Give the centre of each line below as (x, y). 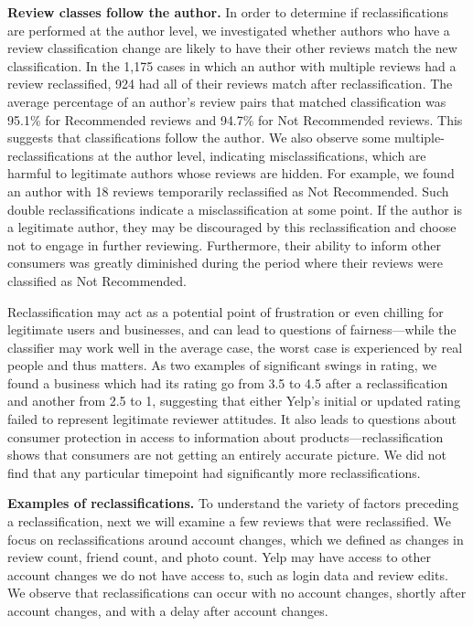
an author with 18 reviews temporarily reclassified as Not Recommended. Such (228, 191)
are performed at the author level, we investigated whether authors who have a (229, 30)
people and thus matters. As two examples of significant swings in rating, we (222, 365)
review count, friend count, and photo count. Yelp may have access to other (220, 557)
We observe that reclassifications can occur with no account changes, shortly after (237, 593)
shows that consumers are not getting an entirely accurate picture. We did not (227, 455)
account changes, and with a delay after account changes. (168, 610)
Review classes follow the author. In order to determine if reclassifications (228, 12)
